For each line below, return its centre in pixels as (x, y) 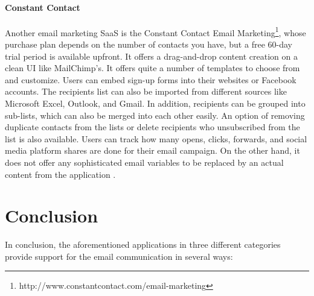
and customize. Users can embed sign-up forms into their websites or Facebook (151, 79)
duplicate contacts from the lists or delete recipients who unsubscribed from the (152, 127)
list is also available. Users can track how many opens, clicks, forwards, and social (156, 138)
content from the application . (60, 174)
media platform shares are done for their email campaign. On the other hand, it (152, 150)
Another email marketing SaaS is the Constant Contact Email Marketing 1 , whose (155, 31)
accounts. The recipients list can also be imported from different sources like (146, 91)
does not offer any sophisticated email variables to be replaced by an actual (144, 162)
